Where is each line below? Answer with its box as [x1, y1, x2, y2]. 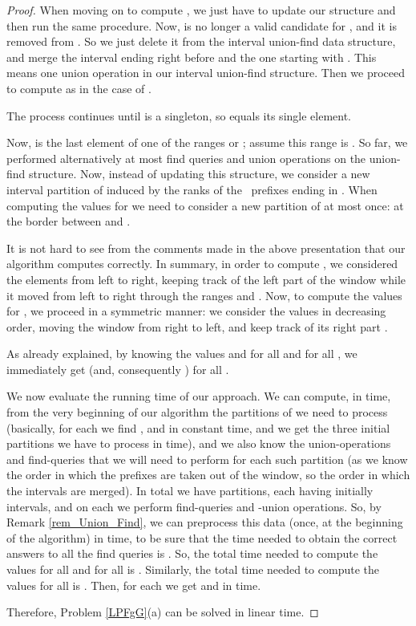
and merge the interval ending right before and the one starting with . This [6, 48, 377, 65]
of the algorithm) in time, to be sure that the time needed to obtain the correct [6, 529, 398, 546]
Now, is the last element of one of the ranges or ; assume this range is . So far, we [6, 134, 408, 151]
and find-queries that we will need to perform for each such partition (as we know [6, 450, 408, 467]
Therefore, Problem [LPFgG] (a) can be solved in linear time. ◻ [6, 604, 319, 620]
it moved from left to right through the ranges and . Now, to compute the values [6, 287, 402, 303]
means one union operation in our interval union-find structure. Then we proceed [6, 64, 406, 81]
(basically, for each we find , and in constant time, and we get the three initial [6, 419, 390, 436]
